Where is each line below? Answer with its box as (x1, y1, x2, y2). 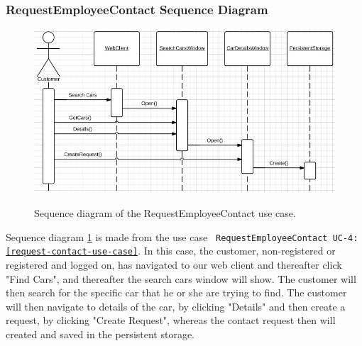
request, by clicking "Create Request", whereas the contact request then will (6, 313, 336, 328)
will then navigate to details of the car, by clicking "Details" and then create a (6, 298, 346, 313)
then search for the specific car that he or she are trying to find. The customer (6, 285, 347, 300)
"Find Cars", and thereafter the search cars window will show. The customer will (6, 271, 356, 286)
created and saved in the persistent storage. (6, 326, 195, 341)
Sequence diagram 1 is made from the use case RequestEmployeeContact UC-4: (6, 229, 358, 244)
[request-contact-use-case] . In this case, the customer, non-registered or (6, 243, 336, 258)
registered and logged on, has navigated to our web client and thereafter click (6, 257, 342, 272)
